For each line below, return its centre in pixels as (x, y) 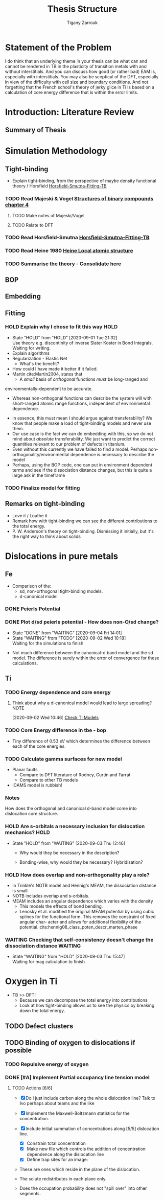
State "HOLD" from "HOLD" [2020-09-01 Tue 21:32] (65, 337)
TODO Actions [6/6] (32, 1088)
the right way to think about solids (46, 536)
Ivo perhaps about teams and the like (57, 1103)
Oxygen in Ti (31, 981)
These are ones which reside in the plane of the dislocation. (80, 1169)
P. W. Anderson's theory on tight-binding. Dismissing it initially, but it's (83, 531)
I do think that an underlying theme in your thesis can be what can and (76, 61)
